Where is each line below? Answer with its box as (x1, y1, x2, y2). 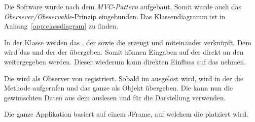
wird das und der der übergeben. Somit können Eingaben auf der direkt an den (4, 47, 244, 57)
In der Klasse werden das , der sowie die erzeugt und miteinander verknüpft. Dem (4, 37, 252, 47)
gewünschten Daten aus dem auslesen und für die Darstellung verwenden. (4, 92, 226, 102)
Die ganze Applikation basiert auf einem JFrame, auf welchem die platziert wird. (4, 109, 249, 119)
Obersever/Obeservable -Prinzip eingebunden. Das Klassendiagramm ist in (4, 11, 225, 21)
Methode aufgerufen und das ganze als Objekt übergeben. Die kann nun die (4, 83, 233, 93)
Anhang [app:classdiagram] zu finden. (4, 21, 118, 31)
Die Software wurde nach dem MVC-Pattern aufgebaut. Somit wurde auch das (4, 1, 242, 11)
